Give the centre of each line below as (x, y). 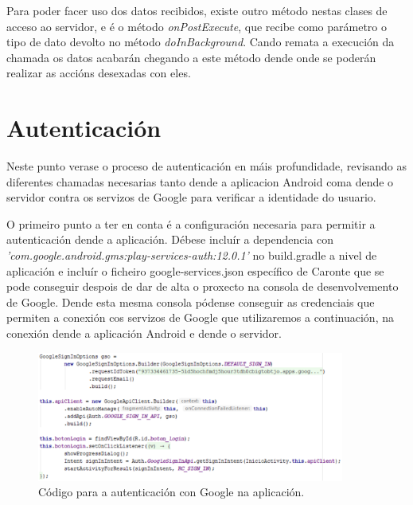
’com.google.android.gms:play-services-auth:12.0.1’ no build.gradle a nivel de (192, 255)
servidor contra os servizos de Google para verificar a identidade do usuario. (191, 197)
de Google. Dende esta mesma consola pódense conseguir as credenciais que (191, 301)
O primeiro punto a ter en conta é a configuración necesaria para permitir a (191, 223)
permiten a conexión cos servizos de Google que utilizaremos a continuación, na (200, 317)
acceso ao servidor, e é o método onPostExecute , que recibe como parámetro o (197, 26)
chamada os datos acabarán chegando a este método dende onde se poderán (191, 57)
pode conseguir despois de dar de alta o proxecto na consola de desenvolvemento (203, 286)
